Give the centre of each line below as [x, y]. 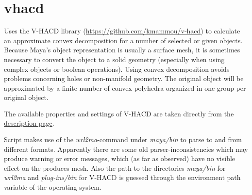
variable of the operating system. [53, 187]
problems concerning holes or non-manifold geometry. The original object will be [124, 78]
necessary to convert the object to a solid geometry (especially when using [114, 59]
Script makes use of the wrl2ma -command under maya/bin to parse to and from [123, 139]
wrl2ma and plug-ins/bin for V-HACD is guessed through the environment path [122, 177]
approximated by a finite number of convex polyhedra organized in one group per [125, 88]
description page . [29, 123]
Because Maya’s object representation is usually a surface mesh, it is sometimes [122, 50]
